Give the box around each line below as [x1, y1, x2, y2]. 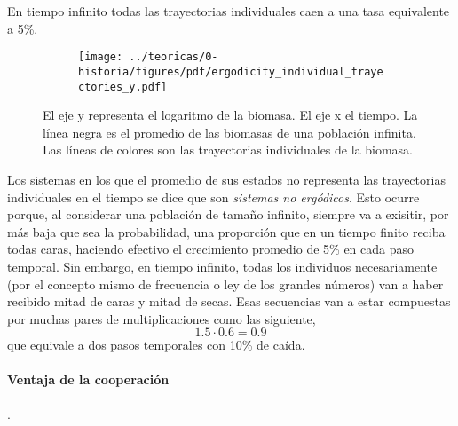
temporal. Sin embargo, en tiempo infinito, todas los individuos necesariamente [7, 256, 438, 275]
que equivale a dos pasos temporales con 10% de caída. [7, 335, 305, 354]
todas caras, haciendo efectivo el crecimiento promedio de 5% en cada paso [7, 240, 415, 258]
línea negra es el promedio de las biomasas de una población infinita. [43, 122, 416, 141]
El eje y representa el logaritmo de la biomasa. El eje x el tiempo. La [43, 106, 418, 124]
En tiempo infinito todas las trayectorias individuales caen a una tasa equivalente [7, 2, 450, 20]
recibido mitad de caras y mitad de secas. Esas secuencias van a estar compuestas [7, 292, 451, 311]
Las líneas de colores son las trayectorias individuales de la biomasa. [43, 140, 414, 159]
